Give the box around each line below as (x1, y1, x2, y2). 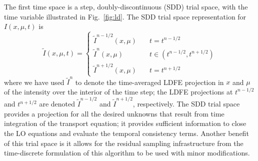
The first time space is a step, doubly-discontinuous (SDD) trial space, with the (4, 1, 248, 11)
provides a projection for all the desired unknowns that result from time (4, 108, 224, 118)
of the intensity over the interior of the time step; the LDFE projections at (4, 86, 233, 96)
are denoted (39, 98, 75, 109)
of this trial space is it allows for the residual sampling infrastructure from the (4, 137, 243, 148)
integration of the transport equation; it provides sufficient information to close (4, 118, 246, 128)
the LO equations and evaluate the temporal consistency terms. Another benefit (4, 127, 249, 138)
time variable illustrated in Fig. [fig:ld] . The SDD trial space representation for (4, 11, 246, 21)
